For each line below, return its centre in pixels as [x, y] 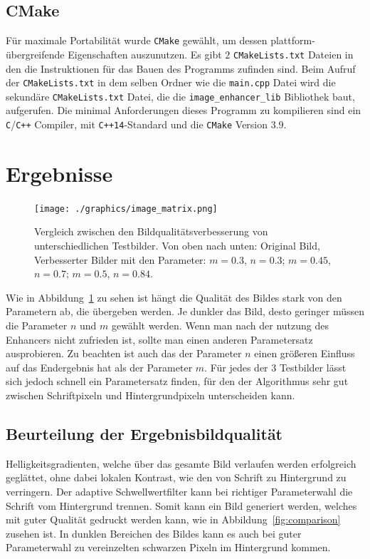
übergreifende [35, 54]
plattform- [293, 40]
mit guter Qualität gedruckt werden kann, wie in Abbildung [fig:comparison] [173, 519]
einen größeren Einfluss [305, 353]
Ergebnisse [59, 173]
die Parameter [37, 325]
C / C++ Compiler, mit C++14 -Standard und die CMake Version [137, 124]
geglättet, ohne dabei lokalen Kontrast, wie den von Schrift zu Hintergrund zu [176, 477]
